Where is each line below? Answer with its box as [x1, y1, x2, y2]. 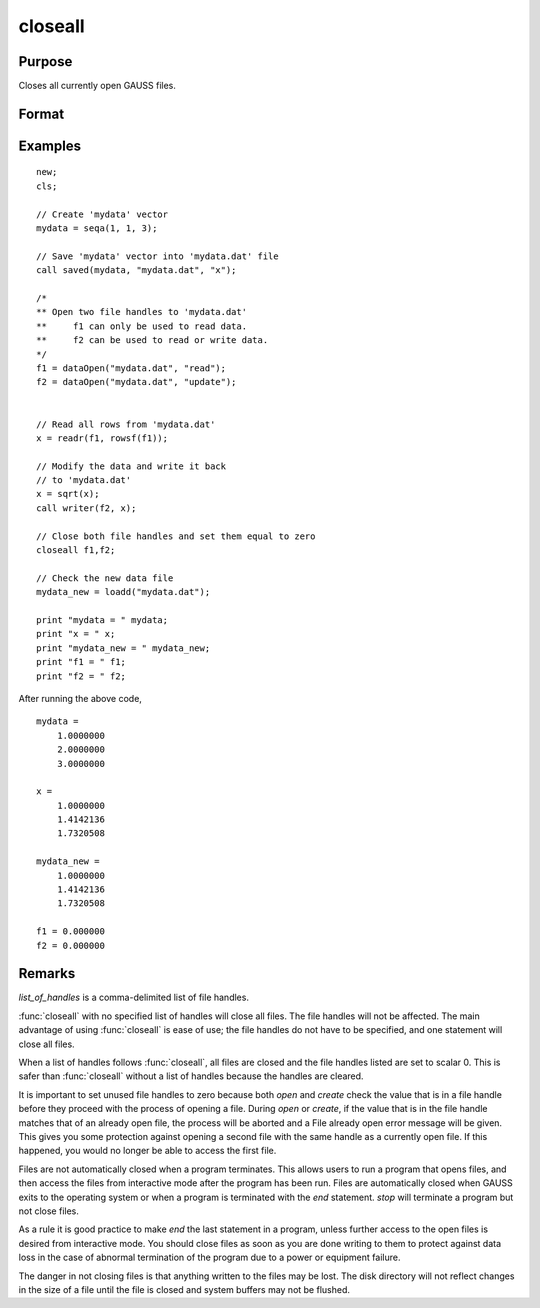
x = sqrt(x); [36, 488, 100, 500]
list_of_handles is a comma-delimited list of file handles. [18, 991, 250, 1004]
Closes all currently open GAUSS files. [18, 80, 177, 92]
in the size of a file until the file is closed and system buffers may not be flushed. [18, 1283, 350, 1295]
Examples [18, 137, 82, 154]
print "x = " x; [36, 628, 116, 640]
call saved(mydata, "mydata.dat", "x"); [36, 265, 237, 276]
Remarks [18, 965, 76, 982]
